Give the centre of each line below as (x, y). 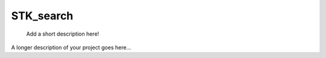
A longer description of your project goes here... (71, 47)
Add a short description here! (63, 34)
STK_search (42, 16)
